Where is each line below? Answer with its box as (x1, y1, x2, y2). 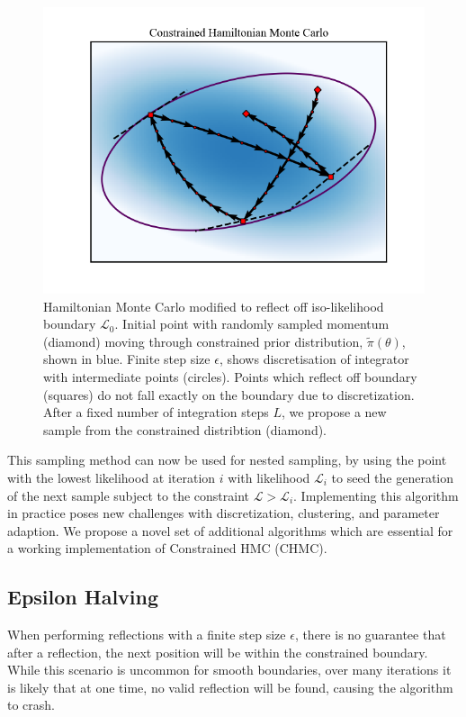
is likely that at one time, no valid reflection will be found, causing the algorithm (7, 677, 453, 696)
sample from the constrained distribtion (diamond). (43, 420, 327, 439)
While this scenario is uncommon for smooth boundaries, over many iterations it (7, 660, 452, 679)
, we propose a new (281, 403, 387, 422)
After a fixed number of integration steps (43, 403, 269, 422)
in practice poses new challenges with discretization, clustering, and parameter (7, 504, 440, 522)
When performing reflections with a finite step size (7, 625, 286, 644)
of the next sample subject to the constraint (7, 486, 249, 504)
